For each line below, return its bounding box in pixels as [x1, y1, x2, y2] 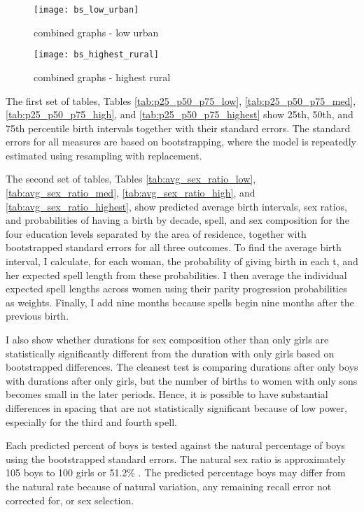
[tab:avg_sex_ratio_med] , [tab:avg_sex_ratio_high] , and [6, 185, 255, 200]
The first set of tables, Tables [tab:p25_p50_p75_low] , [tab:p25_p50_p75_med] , [6, 93, 356, 108]
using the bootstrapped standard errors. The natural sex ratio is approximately [6, 451, 346, 466]
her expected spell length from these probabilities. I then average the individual [6, 267, 347, 282]
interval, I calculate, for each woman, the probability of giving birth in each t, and [6, 254, 358, 269]
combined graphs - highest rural [34, 69, 171, 84]
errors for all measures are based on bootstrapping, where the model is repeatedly [6, 134, 356, 149]
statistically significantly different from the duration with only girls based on [6, 346, 335, 360]
